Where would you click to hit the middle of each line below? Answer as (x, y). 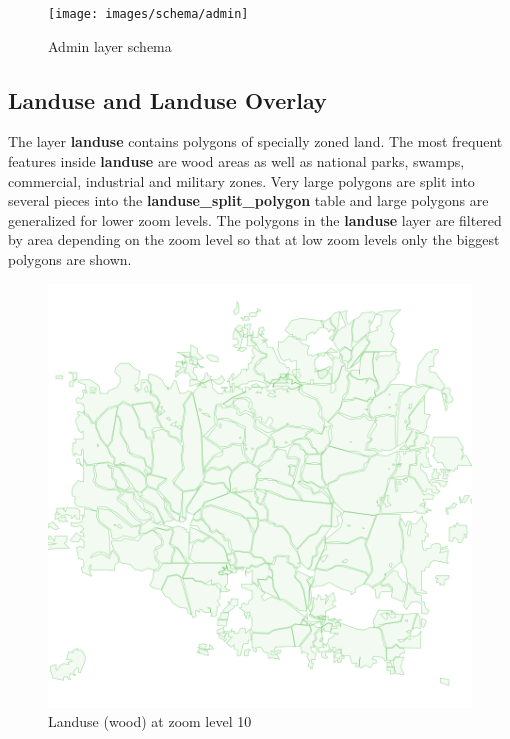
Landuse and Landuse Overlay (167, 99)
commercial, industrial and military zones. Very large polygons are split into (241, 180)
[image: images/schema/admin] (148, 14)
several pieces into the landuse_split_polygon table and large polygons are (248, 200)
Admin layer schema (110, 45)
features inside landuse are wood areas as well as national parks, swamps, (236, 161)
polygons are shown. (70, 259)
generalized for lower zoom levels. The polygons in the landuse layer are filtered (255, 219)
